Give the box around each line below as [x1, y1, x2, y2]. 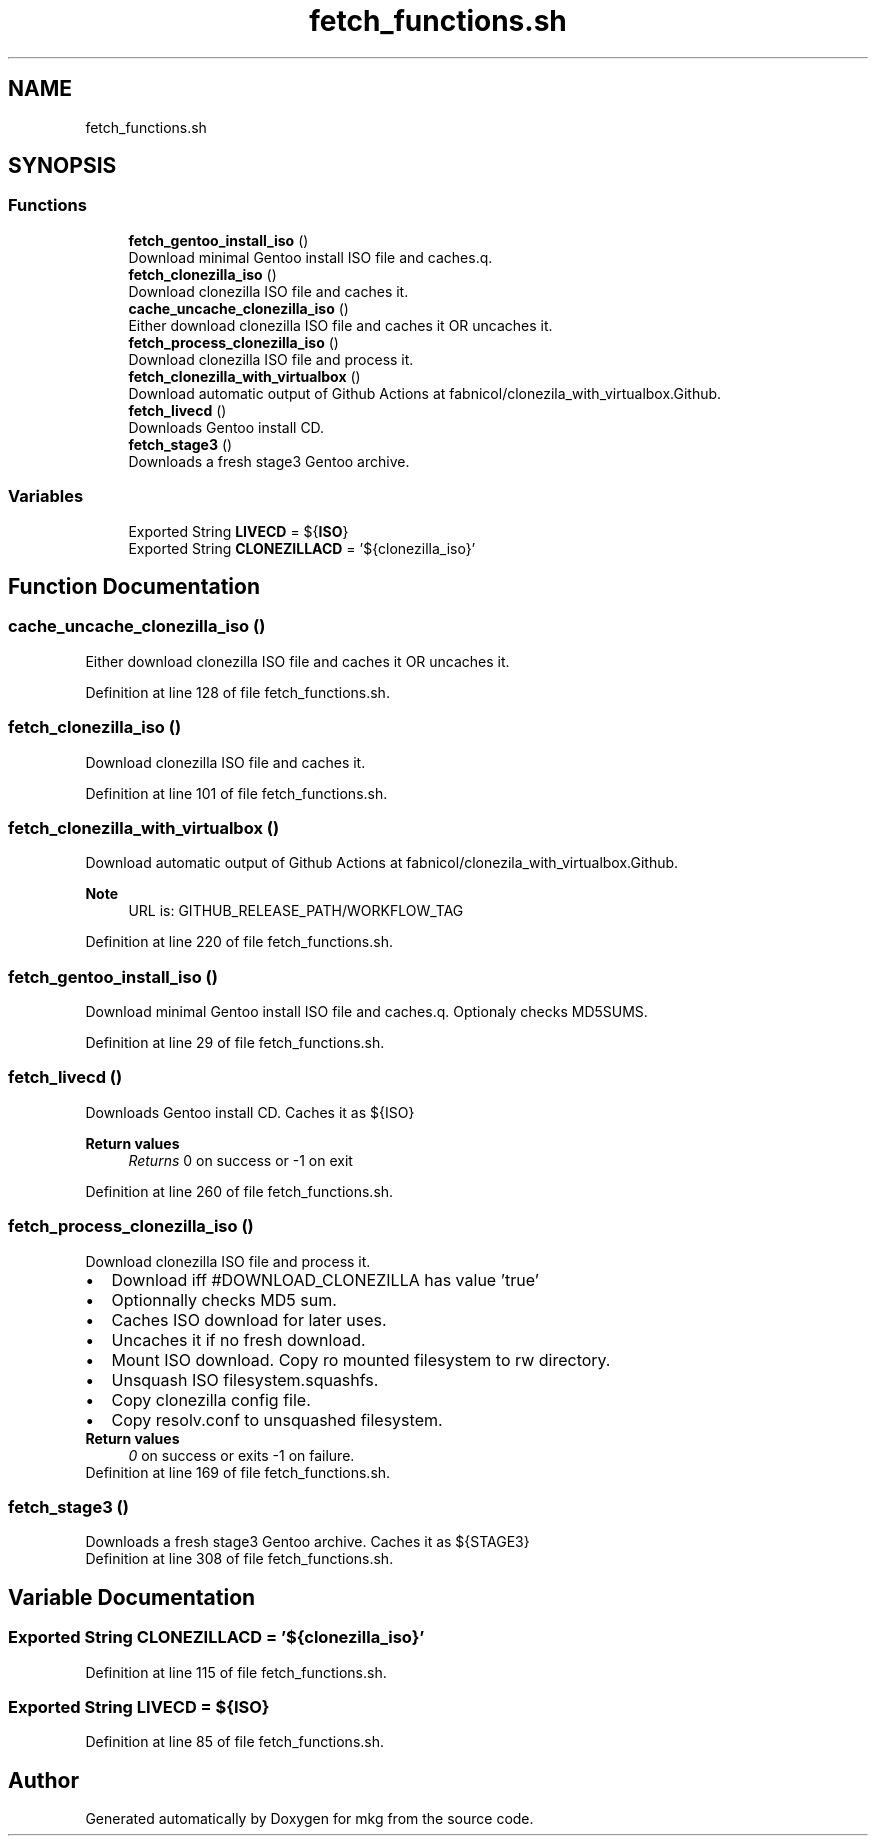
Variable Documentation [8, 1584, 256, 1610]
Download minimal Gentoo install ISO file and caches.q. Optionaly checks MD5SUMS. [85, 1003, 648, 1021]
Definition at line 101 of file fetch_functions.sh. [85, 784, 388, 802]
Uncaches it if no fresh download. [111, 1329, 366, 1350]
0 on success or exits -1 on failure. [128, 1446, 355, 1464]
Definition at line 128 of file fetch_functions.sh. [85, 683, 390, 701]
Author [8, 1767, 79, 1793]
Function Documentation [8, 573, 260, 599]
